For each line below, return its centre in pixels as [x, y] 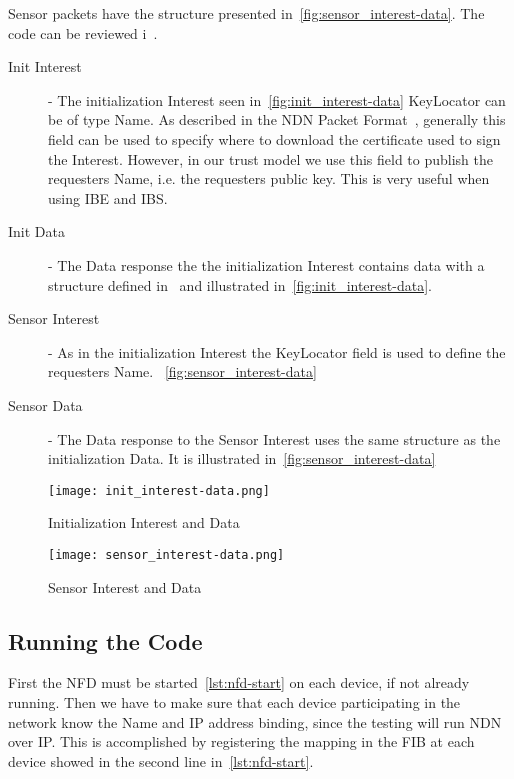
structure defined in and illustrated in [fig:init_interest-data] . [240, 284]
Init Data [36, 231]
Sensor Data [45, 404]
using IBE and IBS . [108, 197]
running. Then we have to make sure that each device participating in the [234, 701]
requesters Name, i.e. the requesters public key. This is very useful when [269, 178]
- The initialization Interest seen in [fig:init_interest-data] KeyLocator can [277, 99]
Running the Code [105, 640]
